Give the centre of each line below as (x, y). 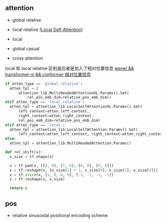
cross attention (27, 58)
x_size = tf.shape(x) (32, 157)
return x (19, 188)
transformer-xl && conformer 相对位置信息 (48, 74)
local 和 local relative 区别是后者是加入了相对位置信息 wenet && (70, 68)
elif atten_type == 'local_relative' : (45, 102)
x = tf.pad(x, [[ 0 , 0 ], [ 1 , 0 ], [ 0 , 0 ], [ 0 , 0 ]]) (62, 165)
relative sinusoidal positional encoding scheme (60, 215)
